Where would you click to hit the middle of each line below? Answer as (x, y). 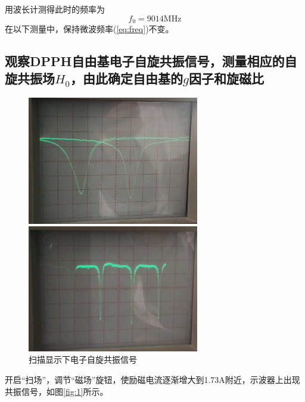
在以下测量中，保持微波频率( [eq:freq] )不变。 (89, 29)
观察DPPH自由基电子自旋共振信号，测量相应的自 (151, 61)
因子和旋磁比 (227, 78)
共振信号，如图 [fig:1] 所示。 (57, 391)
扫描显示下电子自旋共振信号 (83, 359)
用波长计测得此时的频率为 (55, 9)
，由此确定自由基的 (126, 78)
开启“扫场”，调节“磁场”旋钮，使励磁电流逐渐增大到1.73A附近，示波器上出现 (152, 380)
